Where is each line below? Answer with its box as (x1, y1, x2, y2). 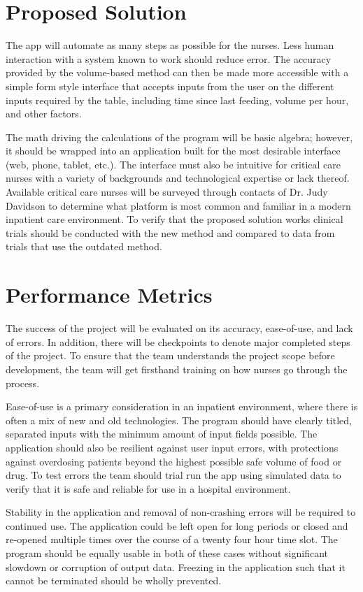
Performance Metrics (6, 280, 213, 309)
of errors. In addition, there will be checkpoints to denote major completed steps (6, 334, 350, 349)
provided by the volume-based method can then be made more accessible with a (6, 65, 349, 80)
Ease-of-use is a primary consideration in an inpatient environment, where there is (6, 399, 358, 414)
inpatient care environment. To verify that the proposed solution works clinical (6, 212, 343, 226)
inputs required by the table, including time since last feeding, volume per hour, (6, 92, 349, 107)
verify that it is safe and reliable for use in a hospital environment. (6, 481, 291, 496)
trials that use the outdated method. (6, 239, 162, 254)
